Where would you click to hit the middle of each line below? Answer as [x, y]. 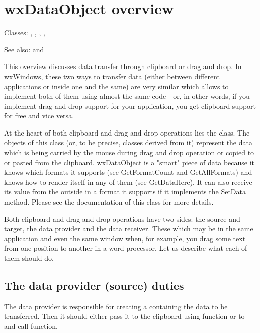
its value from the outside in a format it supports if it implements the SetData [125, 192]
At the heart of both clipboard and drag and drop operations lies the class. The [127, 132]
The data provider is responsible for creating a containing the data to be [116, 306]
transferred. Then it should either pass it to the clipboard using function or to [124, 316]
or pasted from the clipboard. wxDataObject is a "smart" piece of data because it [129, 162]
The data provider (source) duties [94, 285]
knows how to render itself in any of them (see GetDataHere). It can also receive [128, 182]
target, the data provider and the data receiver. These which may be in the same [129, 228]
